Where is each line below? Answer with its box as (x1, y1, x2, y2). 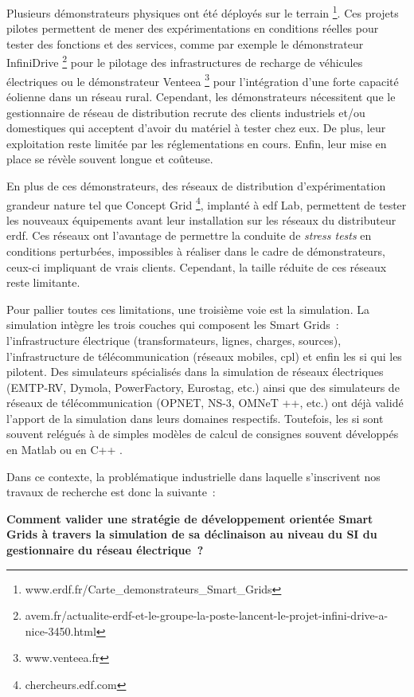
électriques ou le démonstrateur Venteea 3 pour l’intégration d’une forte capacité (6, 70, 399, 89)
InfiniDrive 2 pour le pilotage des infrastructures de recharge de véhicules (6, 52, 363, 71)
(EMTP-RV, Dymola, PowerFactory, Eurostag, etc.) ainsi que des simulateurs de (6, 378, 400, 395)
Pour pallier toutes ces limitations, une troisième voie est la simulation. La (6, 300, 369, 317)
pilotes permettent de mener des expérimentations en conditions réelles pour (6, 20, 379, 37)
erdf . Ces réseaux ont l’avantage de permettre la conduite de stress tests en (6, 227, 372, 244)
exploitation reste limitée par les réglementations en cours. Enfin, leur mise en (6, 135, 387, 151)
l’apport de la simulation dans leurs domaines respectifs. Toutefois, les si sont (6, 409, 384, 426)
